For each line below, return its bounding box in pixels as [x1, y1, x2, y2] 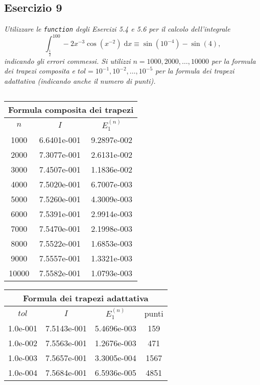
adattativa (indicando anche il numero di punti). [4, 75, 156, 86]
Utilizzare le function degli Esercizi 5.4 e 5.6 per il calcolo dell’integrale [4, 23, 230, 34]
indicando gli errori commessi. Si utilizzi [4, 55, 131, 66]
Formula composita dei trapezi [8, 104, 134, 116]
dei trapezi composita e [4, 65, 76, 76]
